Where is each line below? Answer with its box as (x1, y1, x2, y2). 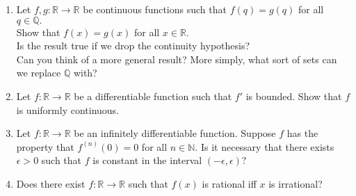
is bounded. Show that (245, 88, 342, 103)
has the (286, 126, 318, 140)
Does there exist (16, 176, 86, 190)
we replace (16, 65, 61, 80)
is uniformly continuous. (16, 102, 120, 117)
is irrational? (268, 176, 323, 190)
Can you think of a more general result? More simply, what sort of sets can (16, 51, 337, 66)
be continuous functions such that (83, 2, 227, 16)
